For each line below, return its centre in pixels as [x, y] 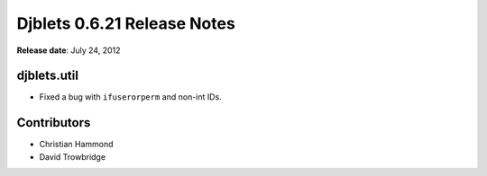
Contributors [54, 123]
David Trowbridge [73, 156]
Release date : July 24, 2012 [69, 50]
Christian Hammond [76, 145]
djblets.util [47, 76]
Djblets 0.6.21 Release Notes [126, 23]
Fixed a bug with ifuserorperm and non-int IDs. [131, 97]
